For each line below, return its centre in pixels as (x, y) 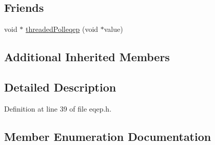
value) (113, 29)
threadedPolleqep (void (62, 29)
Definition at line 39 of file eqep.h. (58, 108)
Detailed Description (60, 87)
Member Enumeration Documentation (108, 136)
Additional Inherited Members (87, 57)
